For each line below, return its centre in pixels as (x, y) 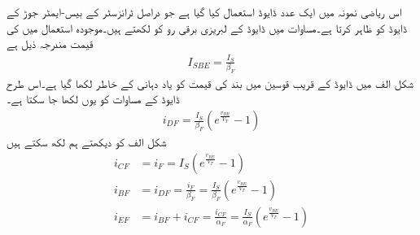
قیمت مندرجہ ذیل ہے (50, 44)
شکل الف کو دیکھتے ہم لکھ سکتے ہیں (87, 142)
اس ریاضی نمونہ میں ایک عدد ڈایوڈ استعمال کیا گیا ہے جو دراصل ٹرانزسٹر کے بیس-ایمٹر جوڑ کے (204, 11)
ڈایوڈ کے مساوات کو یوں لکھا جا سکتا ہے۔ (93, 99)
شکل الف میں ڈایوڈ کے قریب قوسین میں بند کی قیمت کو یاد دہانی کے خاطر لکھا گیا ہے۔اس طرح (210, 83)
